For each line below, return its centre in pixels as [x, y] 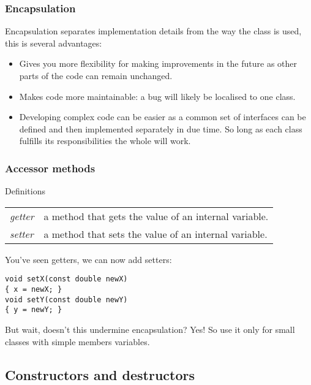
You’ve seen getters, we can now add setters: [88, 259]
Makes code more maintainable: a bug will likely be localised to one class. [157, 96]
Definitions [25, 191]
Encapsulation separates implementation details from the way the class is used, [153, 31]
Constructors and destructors [100, 374]
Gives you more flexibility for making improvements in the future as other [158, 63]
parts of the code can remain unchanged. [96, 75]
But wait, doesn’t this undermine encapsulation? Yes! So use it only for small [150, 329]
